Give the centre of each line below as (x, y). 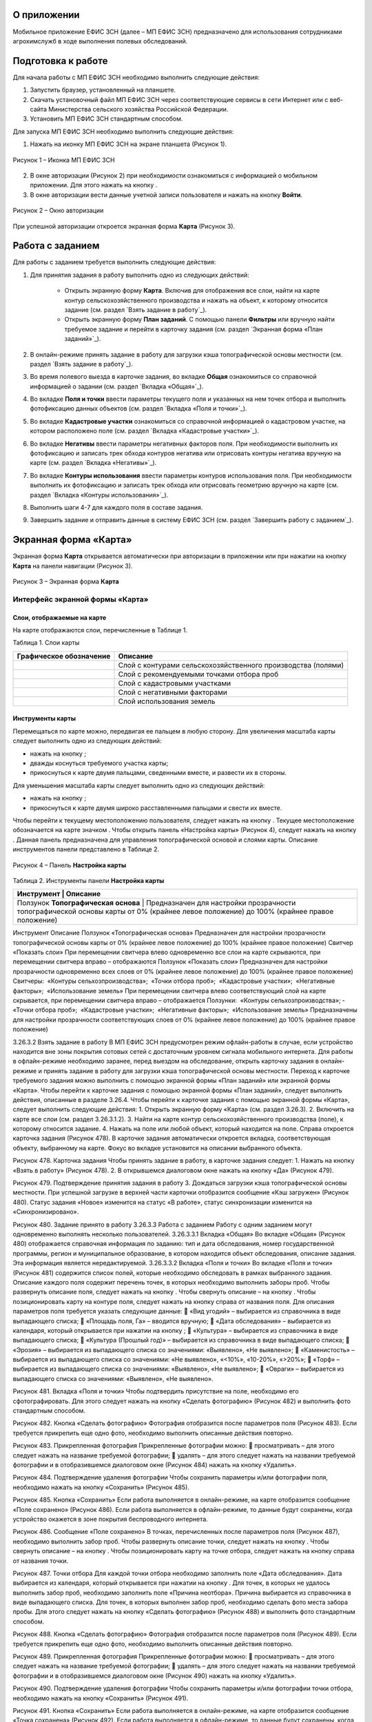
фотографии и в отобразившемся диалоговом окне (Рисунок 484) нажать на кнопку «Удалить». (154, 1464)
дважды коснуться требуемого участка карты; (99, 763)
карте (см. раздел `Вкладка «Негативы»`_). (93, 463)
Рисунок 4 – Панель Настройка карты (70, 865)
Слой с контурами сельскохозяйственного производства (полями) (231, 665)
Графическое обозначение (64, 656)
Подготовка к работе (60, 61)
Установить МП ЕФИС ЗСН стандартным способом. (106, 119)
